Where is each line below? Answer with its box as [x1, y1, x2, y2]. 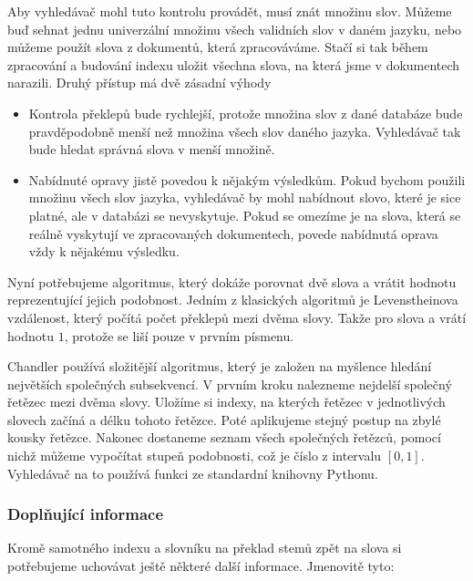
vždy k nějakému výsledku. [28, 242, 180, 261]
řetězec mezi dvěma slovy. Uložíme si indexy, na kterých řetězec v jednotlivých [7, 392, 446, 411]
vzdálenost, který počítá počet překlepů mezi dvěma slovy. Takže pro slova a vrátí [7, 307, 467, 327]
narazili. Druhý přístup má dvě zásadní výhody [7, 73, 272, 92]
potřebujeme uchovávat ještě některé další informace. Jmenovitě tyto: [7, 556, 395, 576]
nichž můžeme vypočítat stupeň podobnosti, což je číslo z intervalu [7, 446, 382, 465]
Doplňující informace [7, 503, 164, 525]
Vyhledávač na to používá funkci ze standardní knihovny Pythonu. [7, 463, 378, 482]
